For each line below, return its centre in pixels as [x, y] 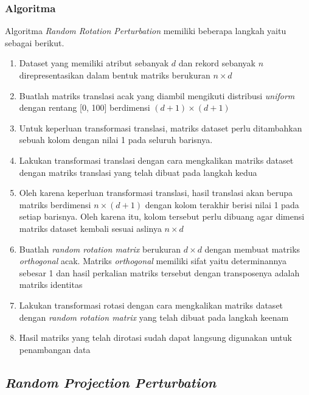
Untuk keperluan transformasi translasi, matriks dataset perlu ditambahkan [161, 128]
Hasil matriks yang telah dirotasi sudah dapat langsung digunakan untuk [155, 337]
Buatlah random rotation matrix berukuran [100, 249]
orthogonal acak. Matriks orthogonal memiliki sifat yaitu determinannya [153, 261]
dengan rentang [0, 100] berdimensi [85, 107]
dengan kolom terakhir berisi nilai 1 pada [222, 204]
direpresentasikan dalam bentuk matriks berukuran [115, 75]
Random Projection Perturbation [111, 382]
